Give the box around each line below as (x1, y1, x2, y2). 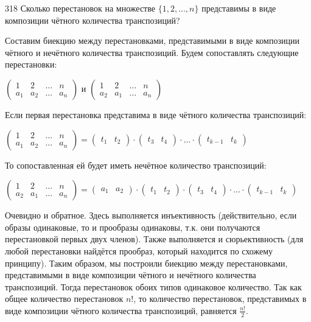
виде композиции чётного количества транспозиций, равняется (5, 304, 237, 317)
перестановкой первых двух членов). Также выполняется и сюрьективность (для (5, 233, 304, 245)
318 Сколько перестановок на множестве (5, 2, 155, 14)
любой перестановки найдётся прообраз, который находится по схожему (5, 244, 273, 257)
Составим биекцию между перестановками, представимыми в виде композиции (5, 34, 299, 47)
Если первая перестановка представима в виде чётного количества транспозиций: (5, 108, 307, 121)
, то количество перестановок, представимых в (133, 292, 307, 305)
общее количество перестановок (5, 292, 124, 305)
